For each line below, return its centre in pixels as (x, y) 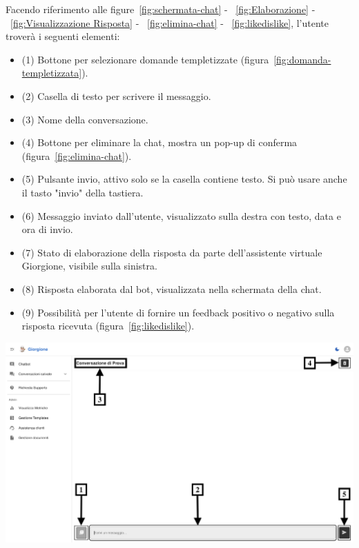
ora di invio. (47, 229)
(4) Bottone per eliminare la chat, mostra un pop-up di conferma (159, 142)
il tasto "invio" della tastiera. (83, 192)
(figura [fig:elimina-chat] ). (77, 155)
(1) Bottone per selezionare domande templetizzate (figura (145, 59)
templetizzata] (52, 73)
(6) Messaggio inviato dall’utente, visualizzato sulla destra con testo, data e (181, 215)
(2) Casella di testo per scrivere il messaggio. (116, 95)
